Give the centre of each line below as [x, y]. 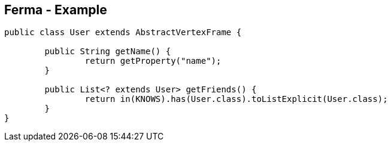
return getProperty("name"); [153, 61]
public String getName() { [108, 52]
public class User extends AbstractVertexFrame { [123, 32]
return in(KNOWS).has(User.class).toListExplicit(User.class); [236, 99]
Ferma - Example [56, 10]
